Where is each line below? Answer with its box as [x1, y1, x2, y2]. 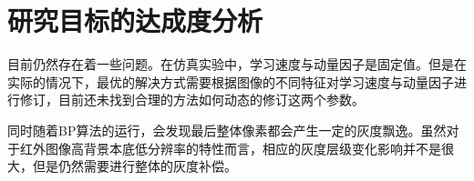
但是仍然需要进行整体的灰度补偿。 [32, 156, 237, 176]
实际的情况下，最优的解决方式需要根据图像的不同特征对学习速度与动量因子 [7, 72, 454, 91]
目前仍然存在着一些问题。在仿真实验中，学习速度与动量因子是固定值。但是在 [7, 55, 467, 74]
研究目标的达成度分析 [7, 2, 263, 39]
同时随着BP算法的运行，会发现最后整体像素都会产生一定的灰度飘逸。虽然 [7, 120, 447, 139]
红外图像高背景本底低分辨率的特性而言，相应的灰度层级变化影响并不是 [19, 138, 441, 157]
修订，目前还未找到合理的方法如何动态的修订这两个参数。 [19, 90, 365, 109]
